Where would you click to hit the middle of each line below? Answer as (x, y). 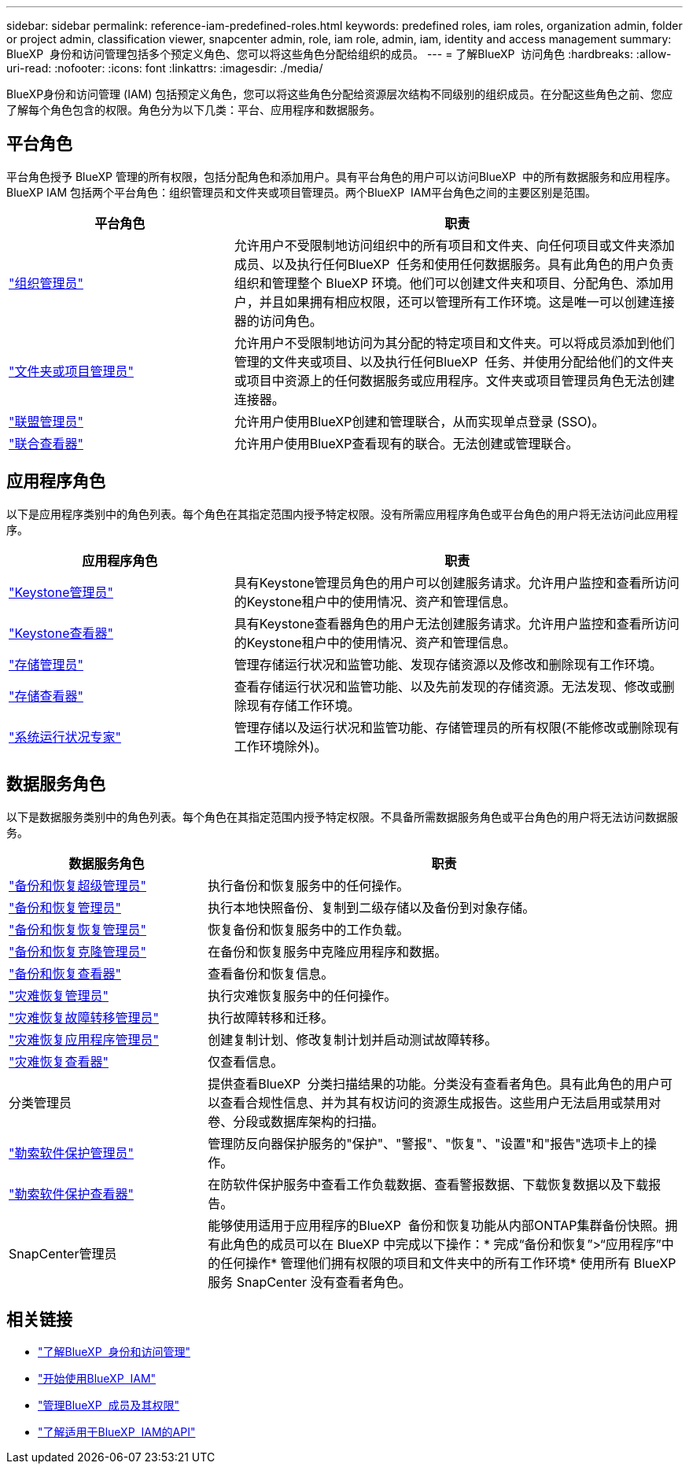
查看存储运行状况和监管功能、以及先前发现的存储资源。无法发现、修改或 (448, 686)
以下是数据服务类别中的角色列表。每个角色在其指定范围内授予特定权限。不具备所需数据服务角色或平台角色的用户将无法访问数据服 (342, 816)
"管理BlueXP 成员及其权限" (109, 1406)
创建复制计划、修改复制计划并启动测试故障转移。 (353, 1039)
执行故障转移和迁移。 (271, 1017)
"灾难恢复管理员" (59, 995)
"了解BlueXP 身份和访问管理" (114, 1352)
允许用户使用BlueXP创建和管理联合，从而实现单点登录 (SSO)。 (419, 421)
